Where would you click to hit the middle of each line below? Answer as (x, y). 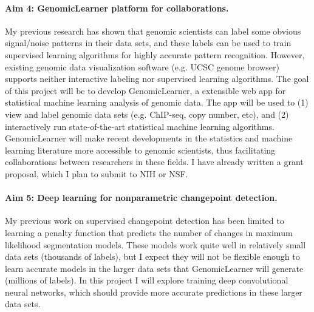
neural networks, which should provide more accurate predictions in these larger (154, 292)
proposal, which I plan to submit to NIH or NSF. (97, 173)
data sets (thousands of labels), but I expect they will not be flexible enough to (152, 256)
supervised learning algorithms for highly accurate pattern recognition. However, (155, 54)
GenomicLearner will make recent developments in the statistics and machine (149, 138)
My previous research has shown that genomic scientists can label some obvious (153, 31)
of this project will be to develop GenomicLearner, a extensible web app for (145, 90)
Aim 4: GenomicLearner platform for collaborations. (117, 8)
